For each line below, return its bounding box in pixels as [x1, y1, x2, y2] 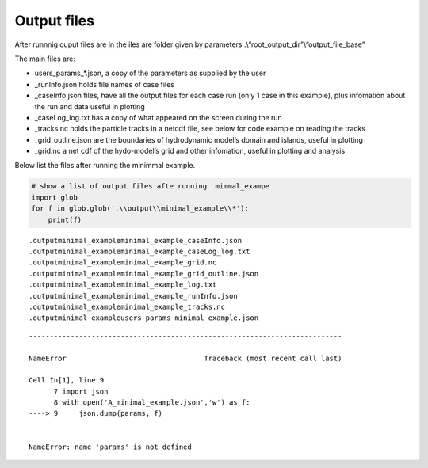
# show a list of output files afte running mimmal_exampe [31, 182, 270, 191]
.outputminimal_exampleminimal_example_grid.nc [29, 258, 217, 267]
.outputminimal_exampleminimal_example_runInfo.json [29, 291, 238, 300]
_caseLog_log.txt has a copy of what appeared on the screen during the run [34, 112, 283, 122]
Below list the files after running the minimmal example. [14, 161, 196, 170]
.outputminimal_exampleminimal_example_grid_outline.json [29, 269, 259, 278]
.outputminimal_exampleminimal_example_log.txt [29, 280, 217, 289]
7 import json [53, 386, 109, 396]
